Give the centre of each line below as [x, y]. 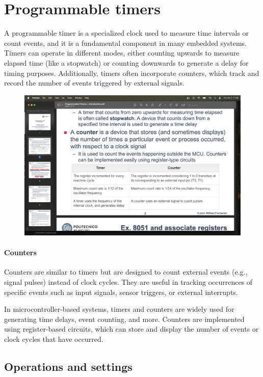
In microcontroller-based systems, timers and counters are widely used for [119, 309]
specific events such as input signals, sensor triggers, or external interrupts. [121, 292]
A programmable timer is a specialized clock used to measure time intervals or [127, 33]
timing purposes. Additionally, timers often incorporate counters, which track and [132, 73]
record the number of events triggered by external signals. [94, 83]
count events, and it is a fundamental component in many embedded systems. [125, 43]
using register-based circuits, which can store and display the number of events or [131, 329]
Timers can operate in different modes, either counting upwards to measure [122, 53]
